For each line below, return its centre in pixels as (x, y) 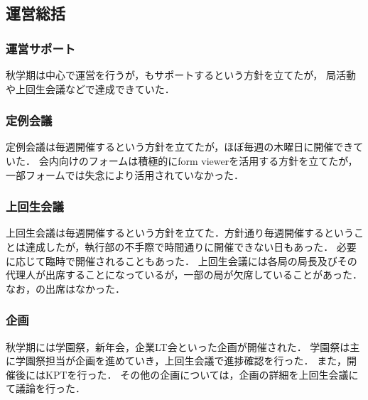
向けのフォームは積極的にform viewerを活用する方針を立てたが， (208, 161)
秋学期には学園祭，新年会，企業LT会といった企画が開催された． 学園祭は (178, 346)
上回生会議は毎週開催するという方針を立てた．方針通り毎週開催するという (180, 233)
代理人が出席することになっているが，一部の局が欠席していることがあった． (184, 275)
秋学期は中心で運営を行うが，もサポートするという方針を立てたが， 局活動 (181, 75)
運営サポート (41, 48)
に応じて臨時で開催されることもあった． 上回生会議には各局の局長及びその (182, 260)
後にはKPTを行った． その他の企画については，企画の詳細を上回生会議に (187, 374)
